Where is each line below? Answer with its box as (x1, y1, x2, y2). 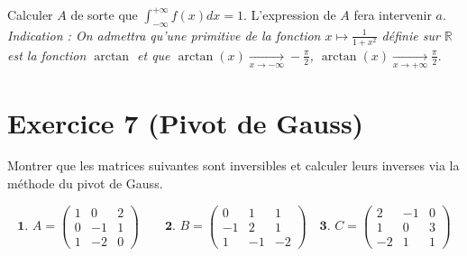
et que (137, 45, 170, 64)
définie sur (381, 25, 440, 44)
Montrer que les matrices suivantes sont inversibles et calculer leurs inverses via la (7, 156, 460, 175)
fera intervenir (353, 5, 432, 23)
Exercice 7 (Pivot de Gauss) (7, 104, 364, 141)
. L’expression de (243, 5, 336, 23)
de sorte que (70, 5, 138, 23)
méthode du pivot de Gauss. (7, 174, 163, 193)
